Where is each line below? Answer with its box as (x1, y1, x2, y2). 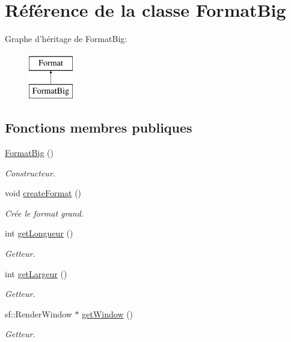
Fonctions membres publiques (5, 118, 192, 137)
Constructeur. (5, 166, 56, 179)
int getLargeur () (5, 267, 67, 280)
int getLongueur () (5, 227, 73, 239)
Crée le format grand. (5, 206, 84, 219)
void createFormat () (5, 187, 82, 199)
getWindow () (82, 307, 133, 320)
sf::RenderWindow (5, 307, 72, 320)
